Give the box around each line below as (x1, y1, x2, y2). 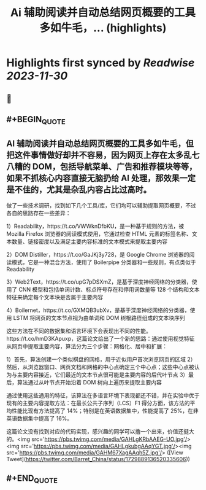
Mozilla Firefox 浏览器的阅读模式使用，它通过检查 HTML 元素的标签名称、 (6, 230, 192, 237)
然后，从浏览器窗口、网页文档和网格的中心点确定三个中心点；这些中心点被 (6, 363, 194, 370)
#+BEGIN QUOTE (6, 114, 66, 126)
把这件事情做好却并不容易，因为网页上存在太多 (6, 150, 184, 160)
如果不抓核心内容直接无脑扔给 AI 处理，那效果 (6, 173, 180, 183)
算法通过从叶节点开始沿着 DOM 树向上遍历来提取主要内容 (17, 378, 162, 386)
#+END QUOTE (6, 473, 58, 485)
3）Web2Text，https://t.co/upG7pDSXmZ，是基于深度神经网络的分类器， (6, 278, 192, 286)
